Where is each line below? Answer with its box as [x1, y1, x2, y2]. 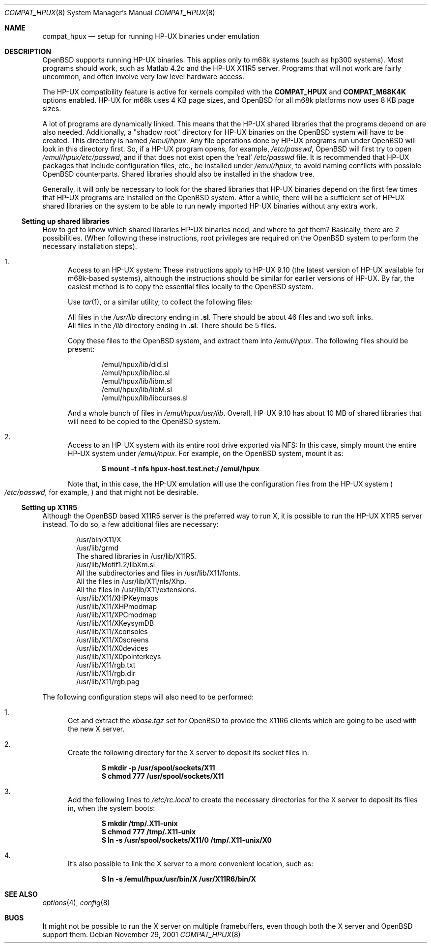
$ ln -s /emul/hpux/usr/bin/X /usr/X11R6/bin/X [101, 875, 256, 883]
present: [68, 345, 95, 353]
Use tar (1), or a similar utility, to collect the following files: [68, 298, 253, 306]
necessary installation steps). [42, 242, 137, 250]
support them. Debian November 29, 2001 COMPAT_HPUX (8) [42, 930, 241, 939]
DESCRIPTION [4, 47, 52, 56]
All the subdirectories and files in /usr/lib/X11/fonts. [76, 569, 240, 577]
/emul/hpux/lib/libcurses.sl [101, 394, 188, 402]
